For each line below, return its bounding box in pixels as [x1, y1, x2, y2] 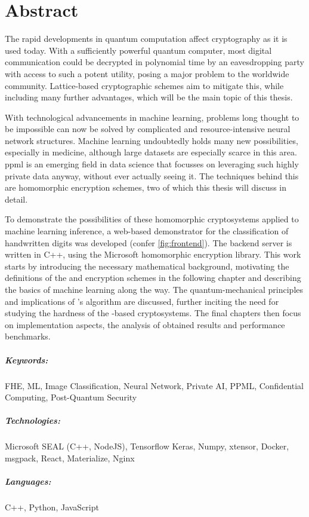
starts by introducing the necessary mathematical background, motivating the [5, 259, 289, 272]
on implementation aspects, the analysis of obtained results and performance [5, 318, 285, 331]
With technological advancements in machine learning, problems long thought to [5, 111, 299, 123]
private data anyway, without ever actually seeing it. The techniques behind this [5, 169, 299, 182]
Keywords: [5, 353, 48, 366]
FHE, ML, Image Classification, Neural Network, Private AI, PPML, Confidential [5, 379, 304, 391]
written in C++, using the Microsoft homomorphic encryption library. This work [5, 248, 301, 261]
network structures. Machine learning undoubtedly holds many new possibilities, [5, 134, 298, 146]
